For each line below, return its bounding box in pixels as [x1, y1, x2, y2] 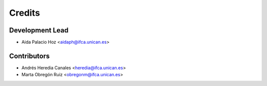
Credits [9, 7, 41, 18]
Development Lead [9, 26, 69, 34]
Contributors [9, 52, 50, 60]
